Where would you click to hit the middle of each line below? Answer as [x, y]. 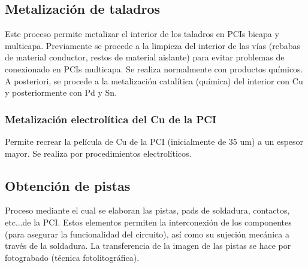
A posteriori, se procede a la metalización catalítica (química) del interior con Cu [154, 80]
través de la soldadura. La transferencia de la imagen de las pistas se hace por [148, 246]
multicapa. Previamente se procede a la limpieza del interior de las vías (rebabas [153, 45]
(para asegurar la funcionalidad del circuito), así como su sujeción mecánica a [147, 234]
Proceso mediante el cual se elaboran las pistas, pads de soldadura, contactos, [147, 210]
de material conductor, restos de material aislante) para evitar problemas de [145, 57]
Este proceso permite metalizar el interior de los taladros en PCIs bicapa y [142, 34]
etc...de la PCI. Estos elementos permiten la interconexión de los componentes [148, 222]
